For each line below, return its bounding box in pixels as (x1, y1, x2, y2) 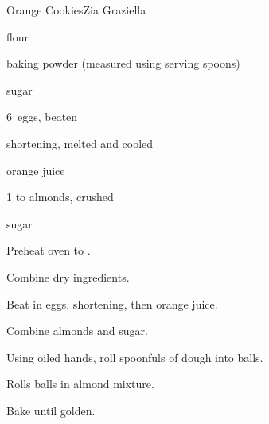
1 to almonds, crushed (6, 189, 114, 205)
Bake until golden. (6, 402, 96, 418)
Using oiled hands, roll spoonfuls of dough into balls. (6, 348, 263, 365)
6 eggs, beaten (6, 108, 78, 125)
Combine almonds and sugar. (6, 322, 148, 339)
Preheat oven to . (6, 242, 91, 259)
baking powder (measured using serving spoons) (6, 55, 240, 72)
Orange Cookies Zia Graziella (6, 2, 146, 18)
